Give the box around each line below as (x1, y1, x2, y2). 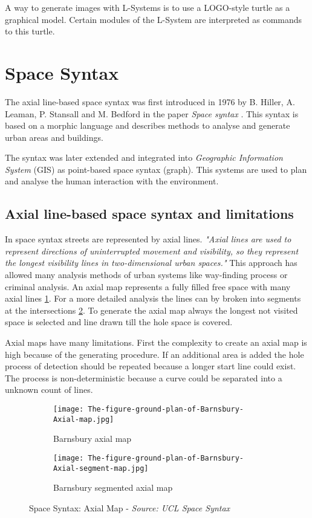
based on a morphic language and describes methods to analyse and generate (5, 119, 290, 132)
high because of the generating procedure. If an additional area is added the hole (5, 348, 304, 360)
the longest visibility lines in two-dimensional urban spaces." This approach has (5, 256, 297, 269)
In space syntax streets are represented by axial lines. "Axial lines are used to (5, 233, 291, 245)
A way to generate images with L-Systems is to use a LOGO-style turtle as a (5, 1, 290, 13)
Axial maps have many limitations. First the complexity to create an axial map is (5, 336, 307, 349)
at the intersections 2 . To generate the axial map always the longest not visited (5, 303, 298, 316)
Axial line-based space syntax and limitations (5, 204, 294, 223)
